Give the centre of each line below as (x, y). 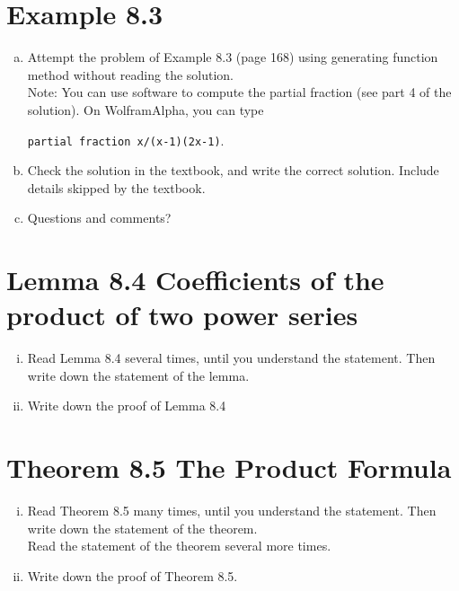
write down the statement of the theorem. (142, 528)
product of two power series (182, 315)
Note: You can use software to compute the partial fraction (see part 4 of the (239, 92)
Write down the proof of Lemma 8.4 (127, 406)
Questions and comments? (99, 218)
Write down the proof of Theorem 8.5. (132, 575)
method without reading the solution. (131, 74)
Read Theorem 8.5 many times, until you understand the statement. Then (232, 511)
